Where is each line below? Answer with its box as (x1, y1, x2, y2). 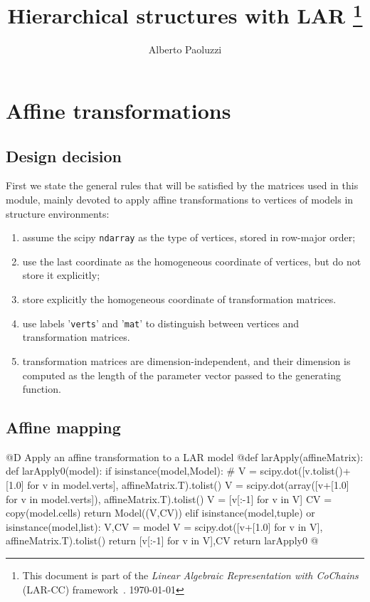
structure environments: (6, 206, 110, 221)
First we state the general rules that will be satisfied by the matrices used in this (6, 178, 359, 193)
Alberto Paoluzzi (148, 42, 222, 57)
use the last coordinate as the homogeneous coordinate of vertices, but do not (22, 253, 361, 268)
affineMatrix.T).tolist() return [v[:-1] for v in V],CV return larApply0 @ (6, 533, 319, 548)
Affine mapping (6, 416, 121, 438)
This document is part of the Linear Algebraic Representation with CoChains (22, 568, 359, 583)
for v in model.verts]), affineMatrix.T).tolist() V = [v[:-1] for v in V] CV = (6, 491, 332, 506)
